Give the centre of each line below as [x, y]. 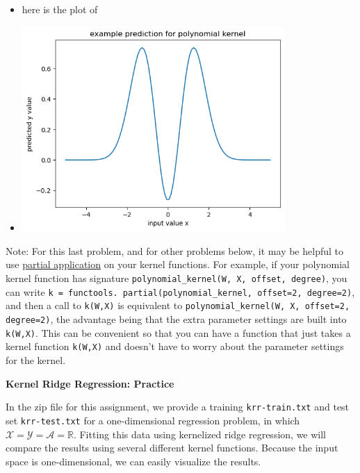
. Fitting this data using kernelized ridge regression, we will [200, 434]
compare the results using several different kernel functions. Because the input [172, 448]
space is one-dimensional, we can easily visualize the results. [133, 461]
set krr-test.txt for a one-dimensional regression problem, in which [153, 420]
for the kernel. [36, 360]
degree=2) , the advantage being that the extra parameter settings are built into [176, 319]
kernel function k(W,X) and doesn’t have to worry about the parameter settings [175, 346]
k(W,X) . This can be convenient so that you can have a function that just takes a [178, 332]
